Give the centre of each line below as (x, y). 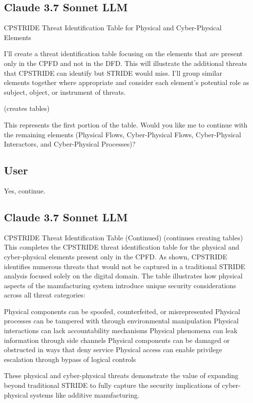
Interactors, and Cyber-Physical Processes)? (70, 144)
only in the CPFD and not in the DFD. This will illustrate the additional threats (126, 63)
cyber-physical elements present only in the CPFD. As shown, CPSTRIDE (116, 256)
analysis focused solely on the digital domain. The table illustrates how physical (123, 276)
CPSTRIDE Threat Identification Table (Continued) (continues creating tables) (124, 237)
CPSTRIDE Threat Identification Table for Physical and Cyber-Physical (113, 28)
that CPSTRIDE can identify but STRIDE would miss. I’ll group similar (113, 73)
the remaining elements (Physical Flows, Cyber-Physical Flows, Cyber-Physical (123, 134)
